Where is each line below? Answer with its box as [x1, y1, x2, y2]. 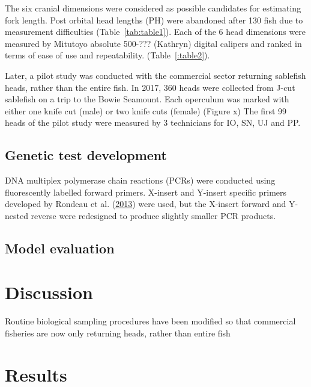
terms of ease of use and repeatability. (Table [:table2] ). [5, 49, 210, 61]
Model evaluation [5, 238, 115, 257]
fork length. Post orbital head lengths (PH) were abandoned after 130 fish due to [5, 13, 303, 26]
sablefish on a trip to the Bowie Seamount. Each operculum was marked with [5, 93, 289, 105]
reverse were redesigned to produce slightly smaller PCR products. [31, 209, 276, 221]
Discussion [5, 280, 93, 305]
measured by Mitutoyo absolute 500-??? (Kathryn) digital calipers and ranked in [5, 37, 302, 49]
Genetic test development [5, 146, 167, 164]
